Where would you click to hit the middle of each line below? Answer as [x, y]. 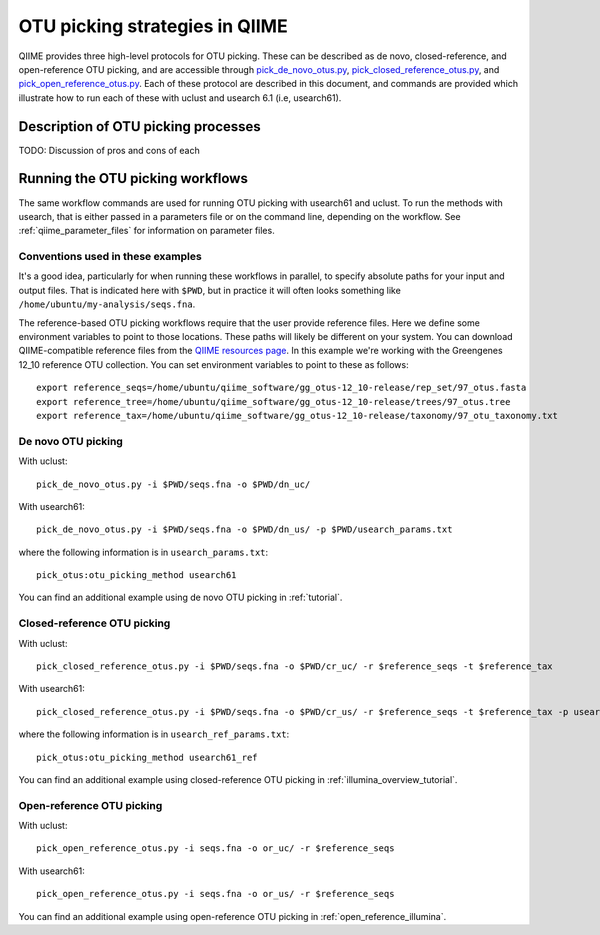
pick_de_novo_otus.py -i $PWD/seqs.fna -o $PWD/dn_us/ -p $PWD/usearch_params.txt [244, 529]
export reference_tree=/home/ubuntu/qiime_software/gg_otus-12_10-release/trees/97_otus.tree [273, 401]
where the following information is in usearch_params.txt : [143, 552]
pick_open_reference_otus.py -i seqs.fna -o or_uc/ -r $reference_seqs [215, 848]
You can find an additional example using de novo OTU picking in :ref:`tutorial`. [180, 597]
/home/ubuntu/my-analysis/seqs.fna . [107, 304]
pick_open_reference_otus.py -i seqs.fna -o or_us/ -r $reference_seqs [215, 894]
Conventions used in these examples [110, 257]
